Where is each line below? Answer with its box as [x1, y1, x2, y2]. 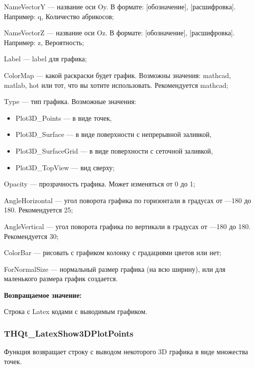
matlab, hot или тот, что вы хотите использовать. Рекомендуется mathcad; [4, 79, 228, 90]
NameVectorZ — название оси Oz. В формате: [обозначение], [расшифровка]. [4, 27, 235, 38]
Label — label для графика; [4, 53, 87, 64]
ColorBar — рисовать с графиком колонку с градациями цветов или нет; [4, 247, 222, 258]
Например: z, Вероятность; [4, 37, 84, 47]
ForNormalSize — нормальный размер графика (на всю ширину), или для [4, 263, 226, 274]
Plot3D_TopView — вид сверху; [15, 162, 114, 172]
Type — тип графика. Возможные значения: [4, 96, 137, 106]
